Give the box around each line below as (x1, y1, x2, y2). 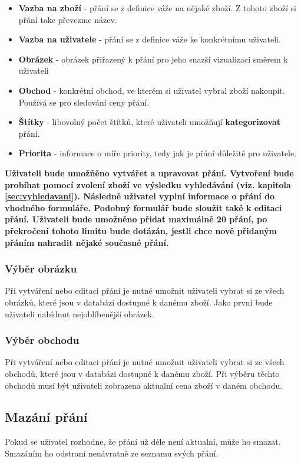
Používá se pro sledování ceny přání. (18, 96, 150, 108)
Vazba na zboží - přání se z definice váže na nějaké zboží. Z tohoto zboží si (18, 2, 297, 14)
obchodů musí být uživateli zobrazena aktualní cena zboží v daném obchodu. (5, 379, 283, 391)
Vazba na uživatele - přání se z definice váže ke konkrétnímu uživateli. (18, 33, 281, 45)
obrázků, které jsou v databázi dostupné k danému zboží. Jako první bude (5, 295, 273, 308)
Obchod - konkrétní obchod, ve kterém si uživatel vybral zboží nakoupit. (18, 84, 285, 96)
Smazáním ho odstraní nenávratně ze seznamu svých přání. (5, 446, 219, 459)
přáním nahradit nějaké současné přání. (5, 236, 169, 248)
